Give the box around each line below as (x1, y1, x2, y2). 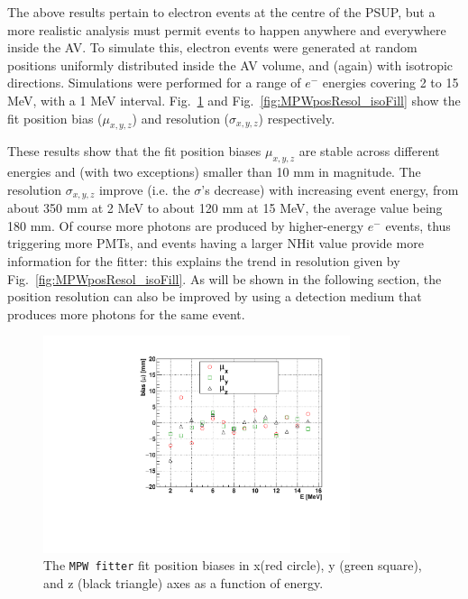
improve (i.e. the (98, 180, 190, 198)
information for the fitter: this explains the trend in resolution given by (7, 251, 400, 270)
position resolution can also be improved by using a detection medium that (7, 287, 422, 306)
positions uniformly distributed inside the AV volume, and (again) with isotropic (7, 55, 454, 74)
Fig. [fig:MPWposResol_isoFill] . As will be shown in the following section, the (7, 269, 442, 288)
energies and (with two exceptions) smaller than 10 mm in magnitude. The (7, 162, 421, 181)
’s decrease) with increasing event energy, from (201, 180, 459, 198)
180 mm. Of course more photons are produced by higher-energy (7, 216, 364, 235)
